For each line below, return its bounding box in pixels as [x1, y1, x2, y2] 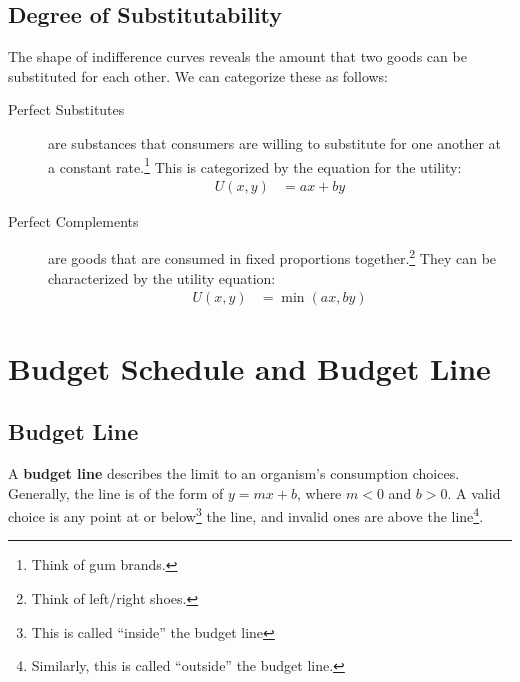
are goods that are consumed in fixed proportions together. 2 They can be [48, 245, 497, 269]
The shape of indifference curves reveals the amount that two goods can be [8, 46, 467, 67]
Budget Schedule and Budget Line [8, 347, 491, 388]
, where [296, 482, 342, 503]
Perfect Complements [8, 210, 139, 231]
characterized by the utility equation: [48, 267, 276, 288]
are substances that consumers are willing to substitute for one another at [48, 132, 501, 153]
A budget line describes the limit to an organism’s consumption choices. [8, 462, 460, 483]
